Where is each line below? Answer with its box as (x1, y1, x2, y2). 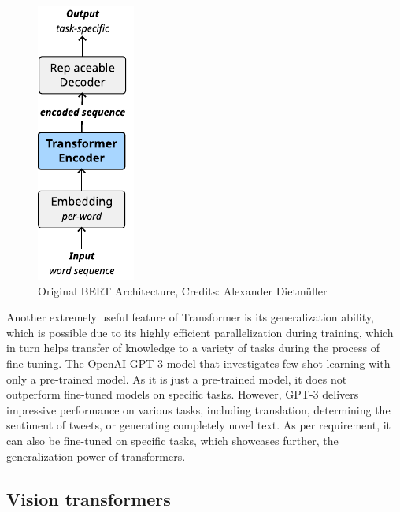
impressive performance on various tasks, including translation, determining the (6, 401, 391, 417)
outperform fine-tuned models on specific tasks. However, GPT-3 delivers (6, 386, 359, 403)
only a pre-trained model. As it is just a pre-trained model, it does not (6, 370, 347, 387)
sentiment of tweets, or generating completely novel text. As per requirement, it (6, 417, 391, 433)
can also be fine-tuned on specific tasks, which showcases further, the (6, 432, 339, 448)
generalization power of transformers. (6, 447, 186, 464)
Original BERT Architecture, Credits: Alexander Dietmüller (38, 282, 328, 299)
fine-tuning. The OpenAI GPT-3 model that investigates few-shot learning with (6, 354, 391, 371)
